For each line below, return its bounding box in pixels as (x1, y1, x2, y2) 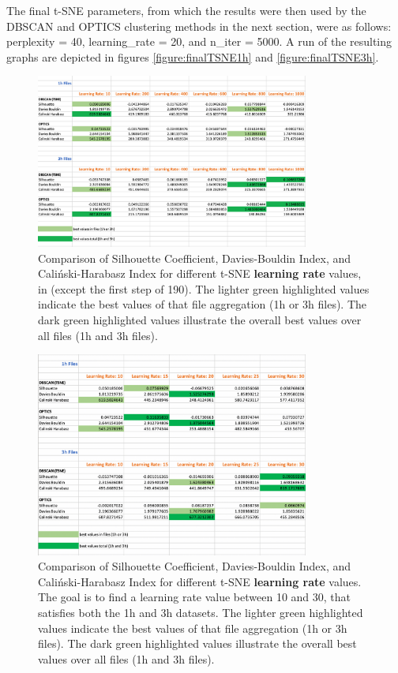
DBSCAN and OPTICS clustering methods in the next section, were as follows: (6, 17, 392, 34)
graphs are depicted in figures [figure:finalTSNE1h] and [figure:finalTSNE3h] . (6, 48, 379, 65)
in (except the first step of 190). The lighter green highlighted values (38, 280, 370, 297)
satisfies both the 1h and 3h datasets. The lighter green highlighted (38, 604, 363, 620)
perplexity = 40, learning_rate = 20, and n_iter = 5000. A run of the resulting (6, 33, 392, 50)
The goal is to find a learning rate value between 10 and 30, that (38, 589, 351, 605)
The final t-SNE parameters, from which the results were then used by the (6, 2, 366, 18)
